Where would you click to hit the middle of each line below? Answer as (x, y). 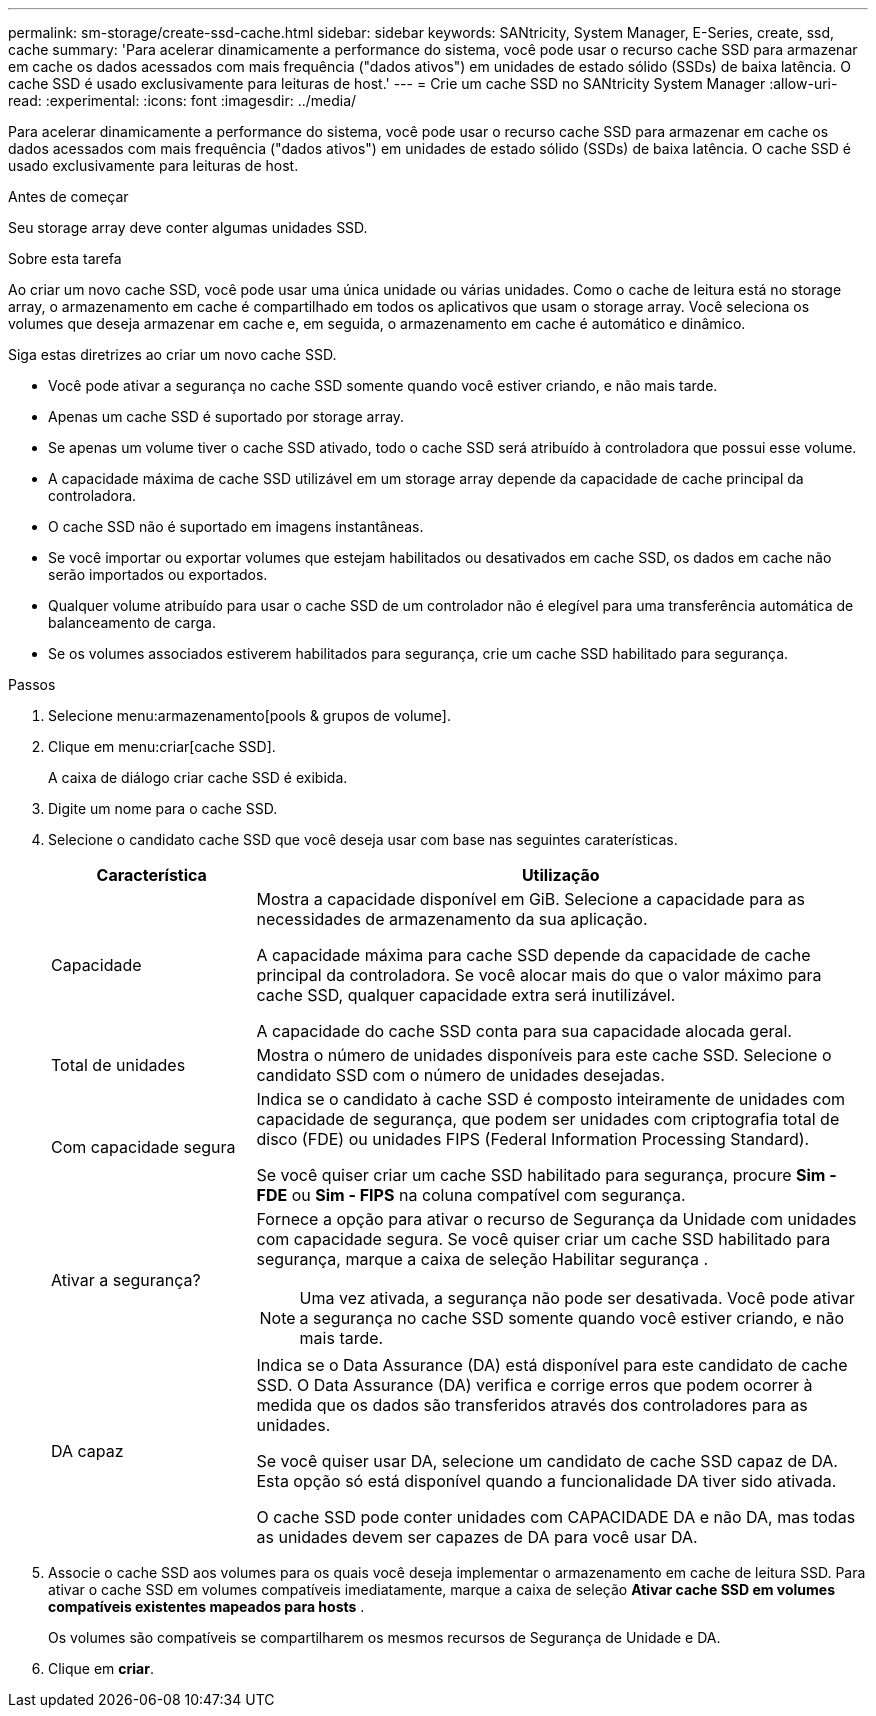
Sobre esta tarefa (65, 258)
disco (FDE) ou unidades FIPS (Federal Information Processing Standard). (533, 1139)
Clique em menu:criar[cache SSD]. (162, 746)
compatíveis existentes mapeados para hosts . (206, 1606)
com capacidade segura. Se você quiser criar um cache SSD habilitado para (543, 1239)
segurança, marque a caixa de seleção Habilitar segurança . (482, 1259)
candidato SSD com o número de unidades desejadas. (460, 1075)
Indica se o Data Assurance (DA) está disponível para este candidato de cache (552, 1365)
